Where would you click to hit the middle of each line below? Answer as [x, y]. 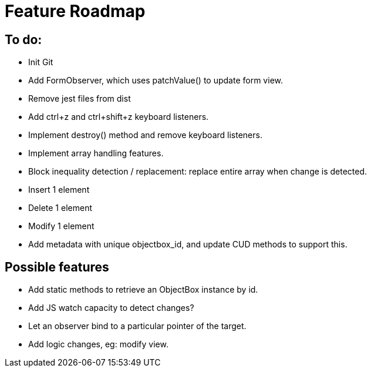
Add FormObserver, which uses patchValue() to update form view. [156, 81]
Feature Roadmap [75, 11]
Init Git [41, 62]
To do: [23, 39]
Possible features [57, 267]
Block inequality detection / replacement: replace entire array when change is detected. [198, 172]
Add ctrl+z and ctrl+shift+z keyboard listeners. [119, 117]
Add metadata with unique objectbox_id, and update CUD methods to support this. [188, 244]
